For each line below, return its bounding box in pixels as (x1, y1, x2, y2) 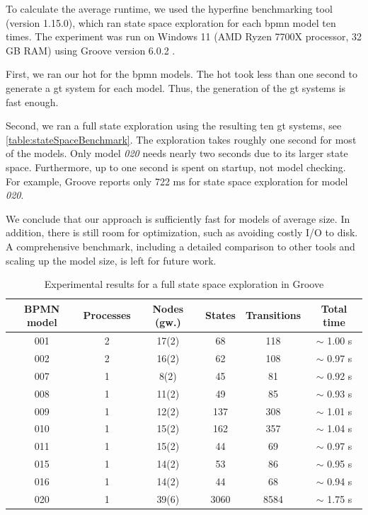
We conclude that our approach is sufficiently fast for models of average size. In (6, 211, 350, 226)
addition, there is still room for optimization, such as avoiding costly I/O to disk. (6, 225, 358, 240)
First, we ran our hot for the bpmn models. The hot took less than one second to (6, 66, 357, 81)
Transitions (245, 308, 301, 323)
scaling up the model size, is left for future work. (6, 253, 217, 267)
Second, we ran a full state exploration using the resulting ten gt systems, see (6, 118, 342, 133)
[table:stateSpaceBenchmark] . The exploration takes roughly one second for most (6, 132, 357, 146)
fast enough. (6, 94, 59, 109)
